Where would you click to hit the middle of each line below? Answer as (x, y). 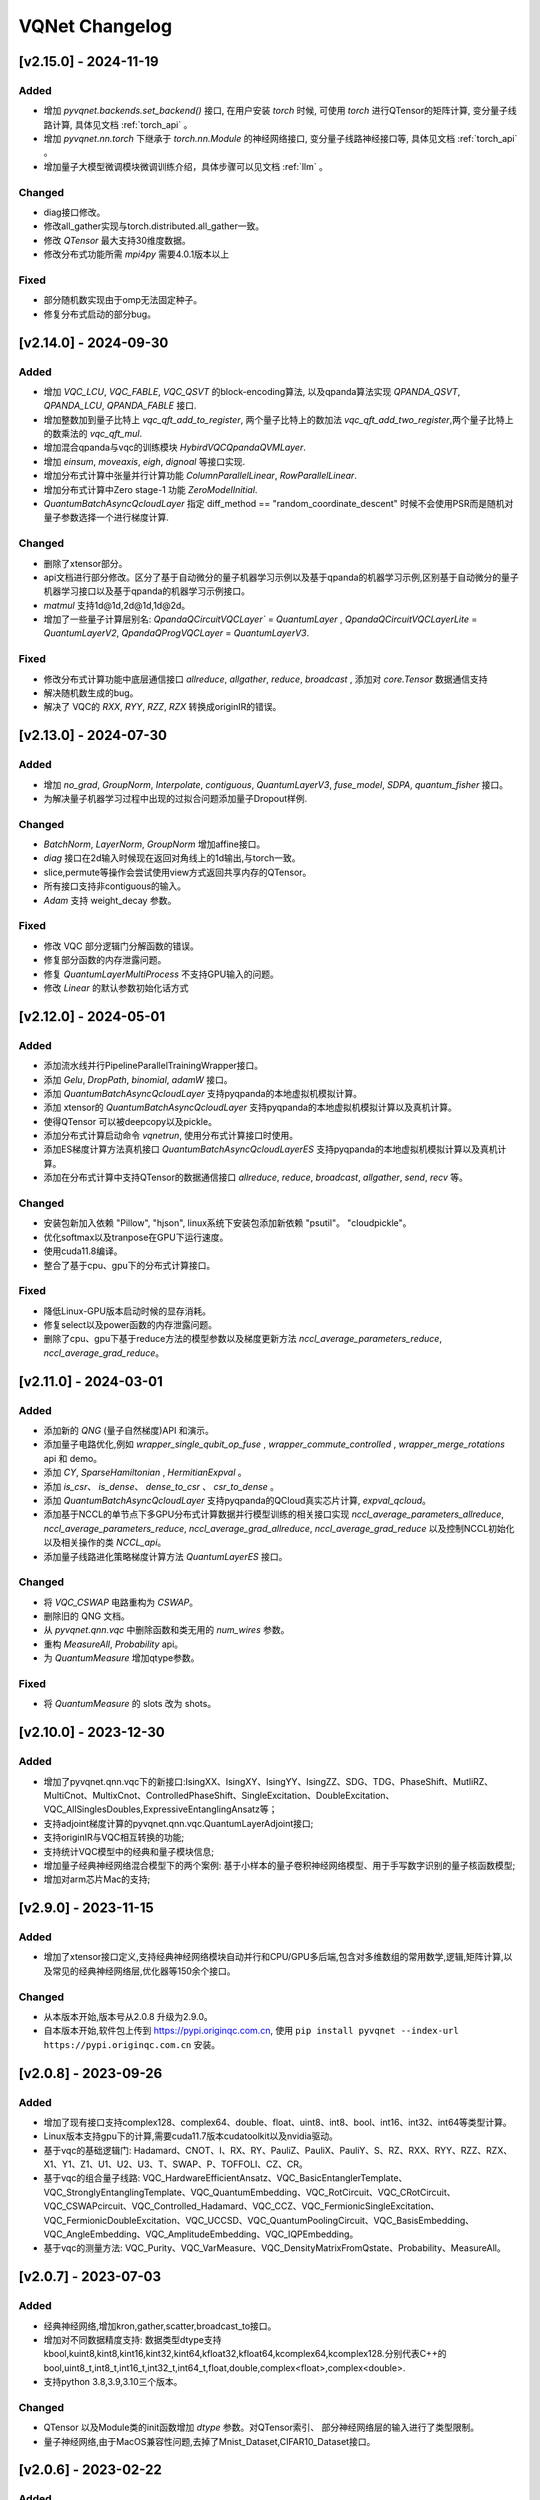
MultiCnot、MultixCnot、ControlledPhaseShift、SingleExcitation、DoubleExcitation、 (219, 1795)
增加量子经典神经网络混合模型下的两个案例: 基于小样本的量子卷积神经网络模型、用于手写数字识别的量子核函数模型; (279, 1865)
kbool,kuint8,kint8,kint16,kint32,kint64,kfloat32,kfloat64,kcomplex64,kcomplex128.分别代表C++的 (245, 2354)
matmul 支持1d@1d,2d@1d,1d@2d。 (117, 605)
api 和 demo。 (73, 1458)
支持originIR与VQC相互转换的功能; (114, 1837)
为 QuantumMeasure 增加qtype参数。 (121, 1658)
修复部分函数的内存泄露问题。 (105, 960)
